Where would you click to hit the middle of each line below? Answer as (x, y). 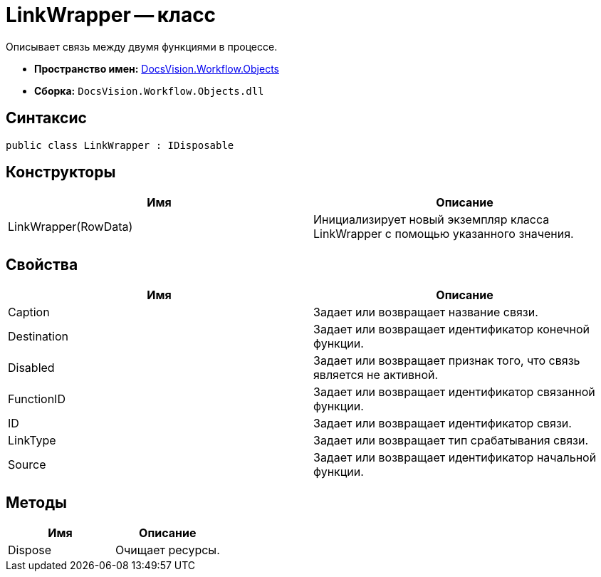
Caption (29, 312)
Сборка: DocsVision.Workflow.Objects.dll (149, 90)
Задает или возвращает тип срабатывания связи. (451, 441)
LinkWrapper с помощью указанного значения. (444, 234)
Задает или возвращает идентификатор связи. (443, 423)
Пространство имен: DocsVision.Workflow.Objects (157, 68)
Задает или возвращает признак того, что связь (447, 361)
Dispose (30, 550)
